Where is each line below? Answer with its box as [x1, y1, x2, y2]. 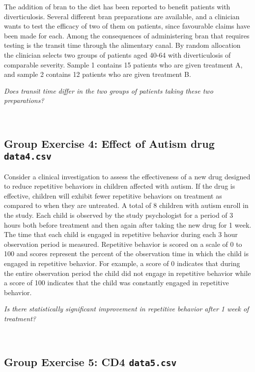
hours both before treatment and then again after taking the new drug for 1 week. [4, 219, 252, 230]
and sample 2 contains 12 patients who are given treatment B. [4, 69, 191, 79]
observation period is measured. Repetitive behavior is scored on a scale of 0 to [4, 238, 242, 249]
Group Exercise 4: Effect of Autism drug [4, 135, 215, 151]
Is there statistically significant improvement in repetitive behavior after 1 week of [4, 304, 249, 314]
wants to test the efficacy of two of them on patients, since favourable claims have [4, 21, 250, 31]
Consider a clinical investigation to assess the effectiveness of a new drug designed [4, 171, 251, 181]
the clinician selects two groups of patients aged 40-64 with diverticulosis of [4, 49, 231, 60]
